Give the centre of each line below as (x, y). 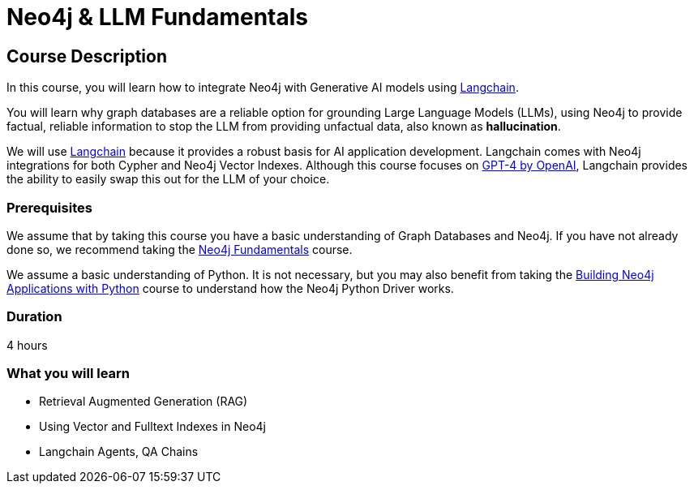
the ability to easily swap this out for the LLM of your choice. (168, 179)
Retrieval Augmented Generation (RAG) (144, 402)
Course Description (87, 56)
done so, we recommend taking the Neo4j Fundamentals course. (180, 249)
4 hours (27, 345)
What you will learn (69, 374)
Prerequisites (49, 207)
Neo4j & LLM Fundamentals (158, 17)
